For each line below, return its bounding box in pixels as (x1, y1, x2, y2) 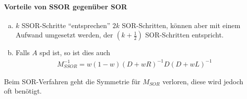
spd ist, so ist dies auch (39, 47, 110, 58)
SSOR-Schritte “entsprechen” (21, 20, 110, 30)
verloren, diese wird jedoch (162, 76, 244, 86)
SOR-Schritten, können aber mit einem (122, 20, 241, 30)
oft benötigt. (4, 86, 42, 96)
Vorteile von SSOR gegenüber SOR (4, 1, 127, 11)
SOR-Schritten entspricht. (145, 30, 224, 40)
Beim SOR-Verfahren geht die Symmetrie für (4, 76, 141, 86)
